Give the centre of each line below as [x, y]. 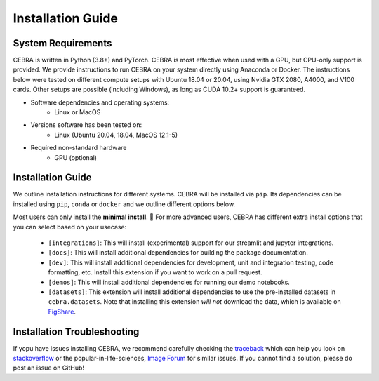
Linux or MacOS [78, 112]
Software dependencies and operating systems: [100, 102]
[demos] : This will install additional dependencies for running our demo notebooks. [169, 282]
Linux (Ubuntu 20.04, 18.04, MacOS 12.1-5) [116, 135]
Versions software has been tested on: [86, 125]
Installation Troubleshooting [76, 332]
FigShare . [62, 312]
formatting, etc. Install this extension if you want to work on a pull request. [155, 272]
